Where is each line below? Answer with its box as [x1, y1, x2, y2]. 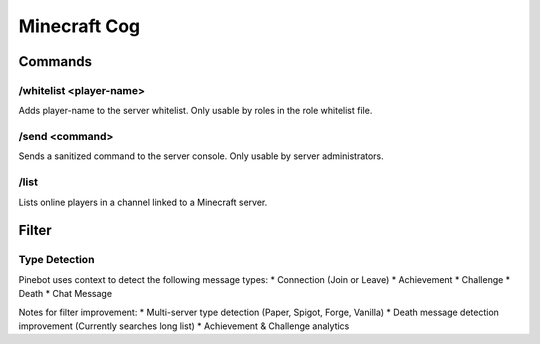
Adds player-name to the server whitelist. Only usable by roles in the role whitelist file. [18, 105, 373, 117]
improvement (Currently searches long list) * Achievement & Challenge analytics [18, 320, 350, 332]
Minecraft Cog [18, 15, 141, 37]
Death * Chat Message [18, 288, 113, 300]
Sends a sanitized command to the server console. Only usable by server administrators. [18, 150, 384, 162]
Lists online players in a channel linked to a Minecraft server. [18, 196, 268, 208]
